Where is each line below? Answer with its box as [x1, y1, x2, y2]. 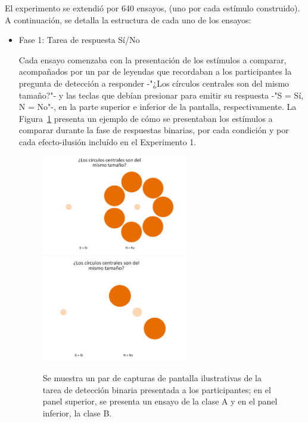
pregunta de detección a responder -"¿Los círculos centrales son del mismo [18, 76, 290, 89]
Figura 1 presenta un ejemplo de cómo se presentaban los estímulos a [18, 112, 273, 124]
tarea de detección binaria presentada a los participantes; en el [42, 383, 271, 396]
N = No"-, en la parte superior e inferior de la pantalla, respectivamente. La [18, 100, 297, 113]
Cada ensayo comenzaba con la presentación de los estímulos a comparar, [18, 53, 287, 66]
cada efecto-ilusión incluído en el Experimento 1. [18, 135, 197, 148]
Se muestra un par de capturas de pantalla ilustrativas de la [42, 372, 262, 384]
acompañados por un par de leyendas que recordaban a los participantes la [18, 65, 292, 78]
